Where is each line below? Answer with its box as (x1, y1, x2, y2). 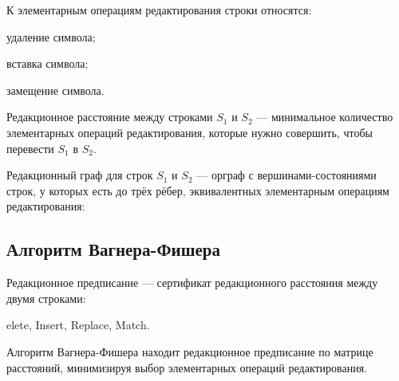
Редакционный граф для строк (6, 167, 153, 183)
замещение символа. (6, 81, 105, 98)
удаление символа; (6, 28, 96, 45)
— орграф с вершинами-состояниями (196, 167, 377, 183)
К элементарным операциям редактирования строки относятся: (6, 2, 312, 18)
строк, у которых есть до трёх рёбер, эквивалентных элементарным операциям (6, 182, 389, 198)
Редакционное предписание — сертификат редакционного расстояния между (6, 274, 378, 291)
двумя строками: (6, 289, 86, 306)
